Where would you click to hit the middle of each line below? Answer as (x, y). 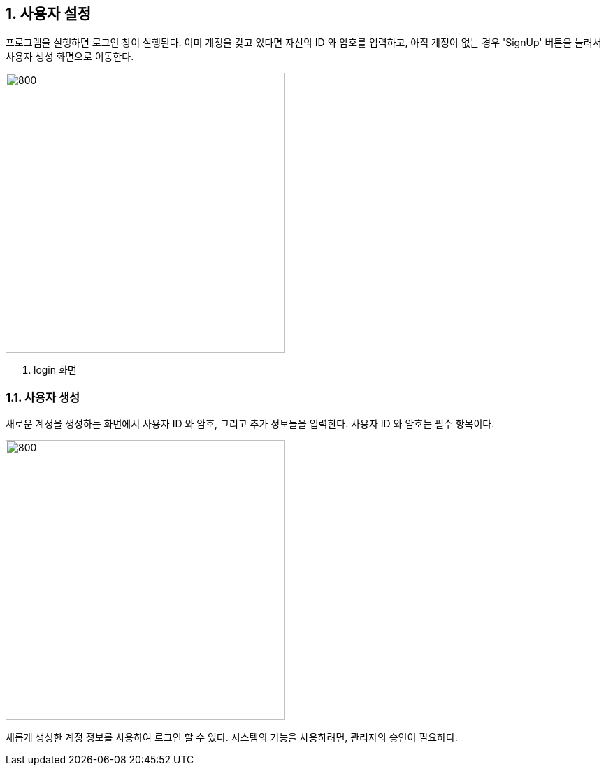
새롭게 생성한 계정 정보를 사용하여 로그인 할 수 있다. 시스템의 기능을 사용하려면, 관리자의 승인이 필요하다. (232, 737)
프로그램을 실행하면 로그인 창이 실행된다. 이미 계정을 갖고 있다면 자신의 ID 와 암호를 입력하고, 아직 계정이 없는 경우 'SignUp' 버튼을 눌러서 (304, 43)
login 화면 (55, 370)
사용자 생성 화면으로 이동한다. (70, 57)
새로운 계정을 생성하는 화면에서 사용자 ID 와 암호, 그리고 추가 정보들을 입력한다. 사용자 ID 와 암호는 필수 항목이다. (250, 424)
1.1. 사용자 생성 (43, 397)
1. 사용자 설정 (48, 14)
